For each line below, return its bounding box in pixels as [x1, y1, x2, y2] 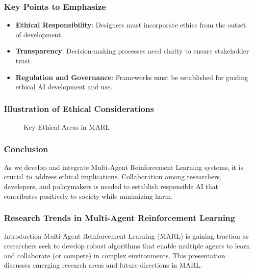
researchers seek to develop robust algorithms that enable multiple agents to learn [4, 241, 250, 250]
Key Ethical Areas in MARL [24, 122, 110, 132]
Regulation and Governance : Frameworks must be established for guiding [15, 72, 248, 82]
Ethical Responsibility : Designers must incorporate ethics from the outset [15, 20, 246, 30]
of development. [15, 29, 63, 39]
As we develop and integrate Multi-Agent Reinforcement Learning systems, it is [4, 162, 244, 172]
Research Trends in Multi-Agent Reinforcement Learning [4, 212, 235, 224]
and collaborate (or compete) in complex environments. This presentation [4, 250, 226, 260]
